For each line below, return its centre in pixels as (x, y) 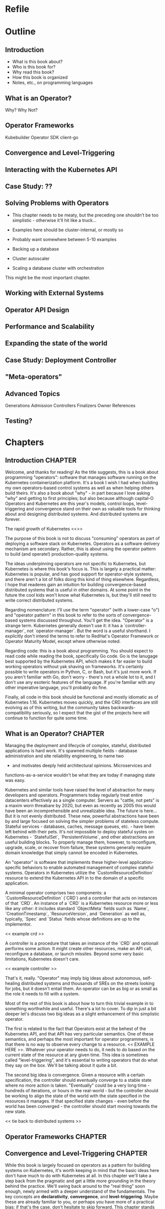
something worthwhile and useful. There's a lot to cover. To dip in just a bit (81, 1009)
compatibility (18, 713)
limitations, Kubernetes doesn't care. (42, 959)
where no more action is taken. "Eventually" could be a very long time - (78, 1085)
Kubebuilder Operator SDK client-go (42, 137)
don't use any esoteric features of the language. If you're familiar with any (80, 682)
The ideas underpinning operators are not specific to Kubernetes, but (76, 564)
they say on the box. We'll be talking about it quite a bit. (61, 1066)
